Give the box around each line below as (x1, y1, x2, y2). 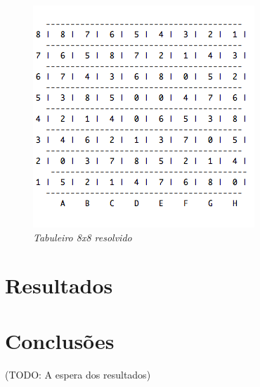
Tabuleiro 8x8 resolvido (33, 229, 132, 244)
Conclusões (5, 326, 115, 355)
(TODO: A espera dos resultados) (5, 367, 151, 381)
